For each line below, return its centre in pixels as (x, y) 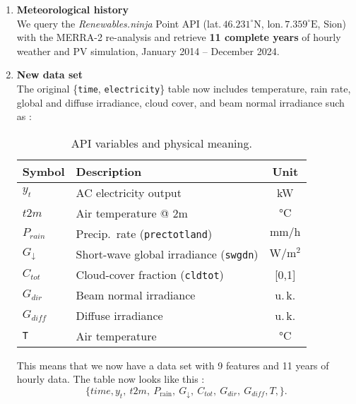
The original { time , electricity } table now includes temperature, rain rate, (184, 88)
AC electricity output (129, 192)
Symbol (43, 171)
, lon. (272, 23)
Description (109, 171)
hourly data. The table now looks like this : (111, 379)
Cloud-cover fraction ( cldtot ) (150, 274)
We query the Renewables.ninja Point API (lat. (119, 23)
